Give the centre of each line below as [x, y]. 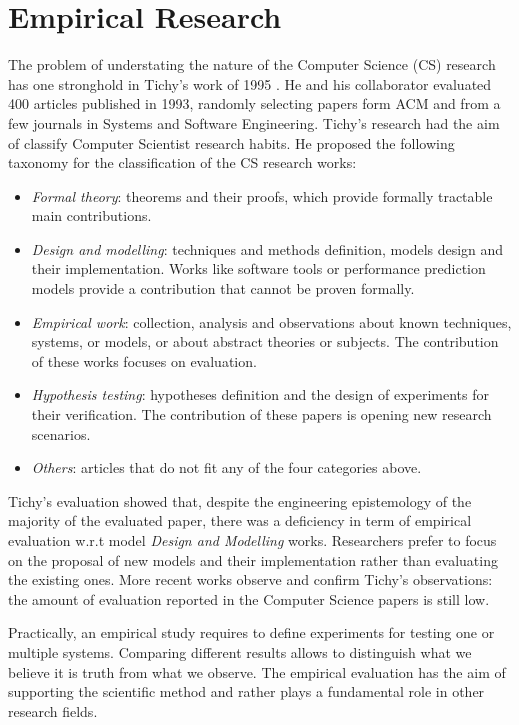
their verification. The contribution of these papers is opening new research [261, 414]
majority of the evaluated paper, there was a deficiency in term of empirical [240, 520]
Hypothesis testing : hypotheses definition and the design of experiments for [260, 394]
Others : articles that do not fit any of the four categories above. [226, 467]
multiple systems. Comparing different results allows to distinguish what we [240, 651]
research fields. [53, 710]
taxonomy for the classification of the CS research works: [182, 162]
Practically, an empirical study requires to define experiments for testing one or [251, 632]
